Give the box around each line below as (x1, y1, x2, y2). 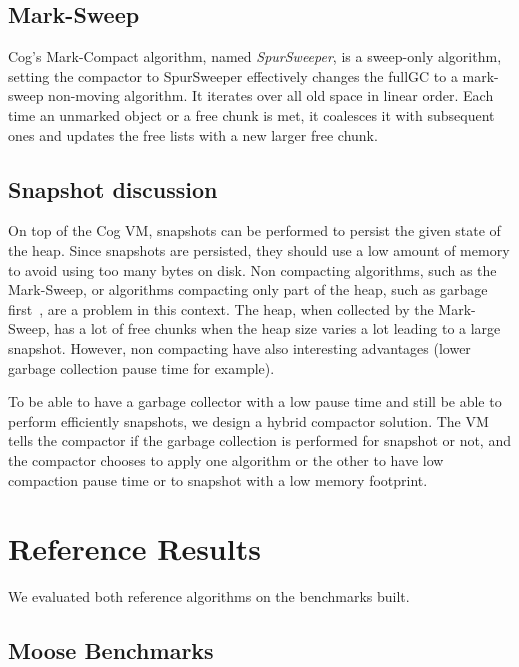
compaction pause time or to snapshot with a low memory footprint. (8, 469, 428, 490)
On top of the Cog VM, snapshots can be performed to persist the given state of (8, 220, 501, 241)
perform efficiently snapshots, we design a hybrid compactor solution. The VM (8, 410, 489, 431)
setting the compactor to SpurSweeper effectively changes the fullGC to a (8, 65, 458, 86)
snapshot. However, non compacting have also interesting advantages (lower (8, 337, 471, 358)
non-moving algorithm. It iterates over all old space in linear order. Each (48, 85, 494, 106)
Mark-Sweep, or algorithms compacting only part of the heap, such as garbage (8, 279, 488, 300)
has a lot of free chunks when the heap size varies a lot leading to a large (54, 318, 501, 339)
